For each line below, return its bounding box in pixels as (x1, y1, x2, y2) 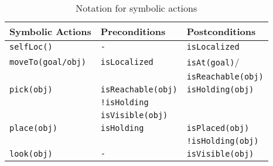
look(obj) (9, 149, 53, 158)
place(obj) (9, 123, 57, 133)
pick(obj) (9, 85, 53, 94)
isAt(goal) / (186, 55, 240, 68)
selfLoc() (9, 42, 53, 51)
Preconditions (100, 25, 166, 38)
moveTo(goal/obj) (9, 57, 86, 67)
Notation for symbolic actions (76, 1, 197, 15)
